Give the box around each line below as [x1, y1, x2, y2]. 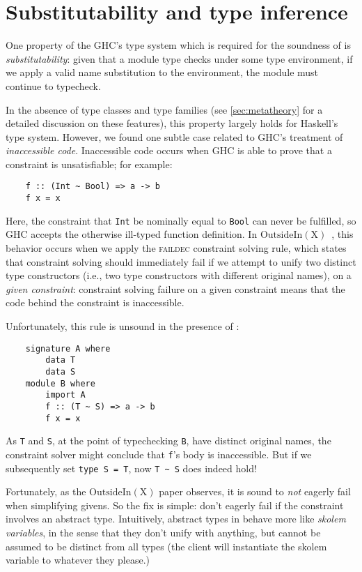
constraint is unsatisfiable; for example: [6, 156, 173, 171]
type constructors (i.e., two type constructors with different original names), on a [6, 268, 352, 283]
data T [45, 355, 76, 366]
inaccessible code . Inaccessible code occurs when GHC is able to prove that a [6, 143, 332, 158]
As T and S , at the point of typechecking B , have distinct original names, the [6, 433, 331, 448]
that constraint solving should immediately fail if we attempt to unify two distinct [6, 254, 356, 269]
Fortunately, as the [6, 484, 86, 499]
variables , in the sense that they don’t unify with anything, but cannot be [6, 525, 321, 539]
